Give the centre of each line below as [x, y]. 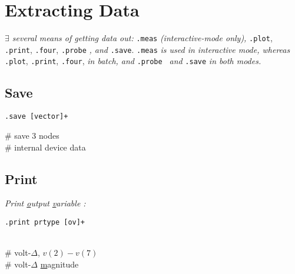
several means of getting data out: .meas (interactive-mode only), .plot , [142, 38]
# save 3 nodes [32, 135]
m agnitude [59, 264]
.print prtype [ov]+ [45, 222]
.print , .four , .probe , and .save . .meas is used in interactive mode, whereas [147, 49]
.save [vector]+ [37, 117]
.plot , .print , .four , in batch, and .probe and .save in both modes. [133, 61]
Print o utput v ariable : [45, 203]
